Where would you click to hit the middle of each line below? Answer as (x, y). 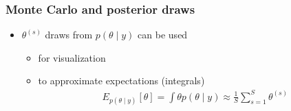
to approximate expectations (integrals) (121, 81)
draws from (69, 35)
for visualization (72, 57)
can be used (163, 35)
